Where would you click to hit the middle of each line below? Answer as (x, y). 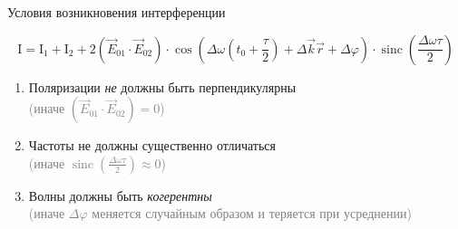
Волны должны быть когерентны (120, 195)
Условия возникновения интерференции (117, 12)
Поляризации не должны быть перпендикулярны (162, 86)
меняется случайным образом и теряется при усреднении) (252, 213)
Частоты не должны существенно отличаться (152, 145)
